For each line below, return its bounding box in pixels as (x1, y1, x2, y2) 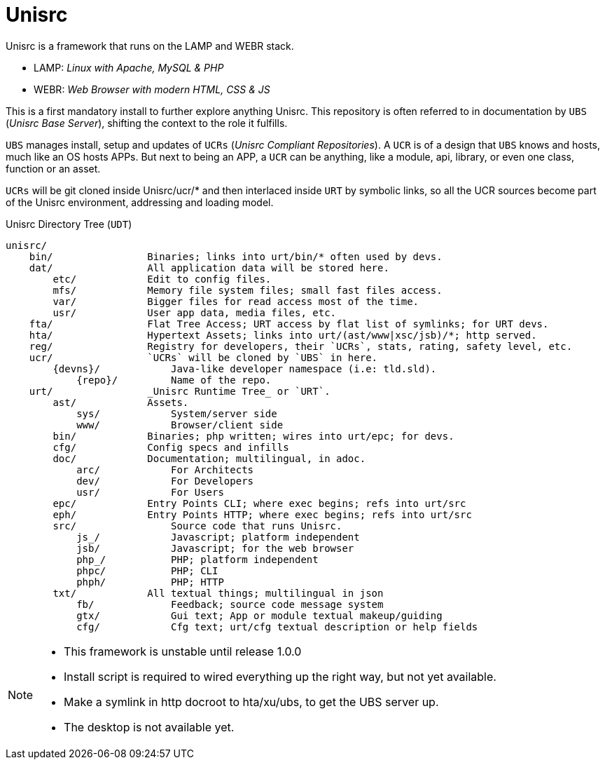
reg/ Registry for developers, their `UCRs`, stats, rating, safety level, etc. (29, 340, 573, 352)
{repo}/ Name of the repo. (76, 374, 272, 386)
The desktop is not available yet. (64, 719, 235, 734)
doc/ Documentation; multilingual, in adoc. (53, 452, 366, 464)
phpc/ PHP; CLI (76, 564, 218, 576)
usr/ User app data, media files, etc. (53, 306, 337, 318)
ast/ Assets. (53, 396, 189, 408)
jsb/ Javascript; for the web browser (76, 542, 354, 554)
